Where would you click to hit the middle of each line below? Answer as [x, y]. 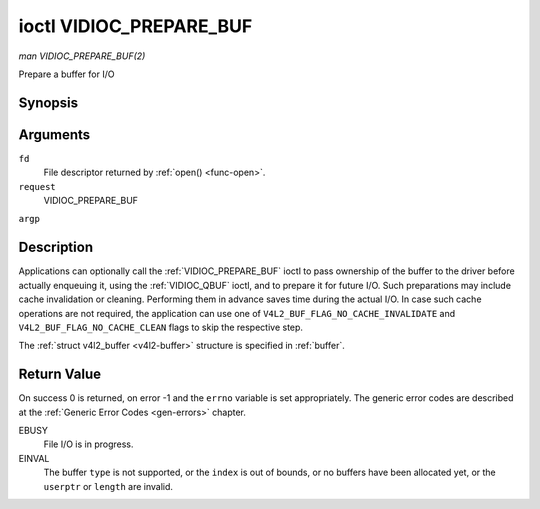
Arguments [54, 134]
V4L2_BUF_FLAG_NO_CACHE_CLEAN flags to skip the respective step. [161, 327]
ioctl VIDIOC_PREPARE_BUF [135, 26]
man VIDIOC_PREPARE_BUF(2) [82, 56]
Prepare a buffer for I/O [66, 74]
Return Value [60, 374]
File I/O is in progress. [88, 444]
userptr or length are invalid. [108, 486]
